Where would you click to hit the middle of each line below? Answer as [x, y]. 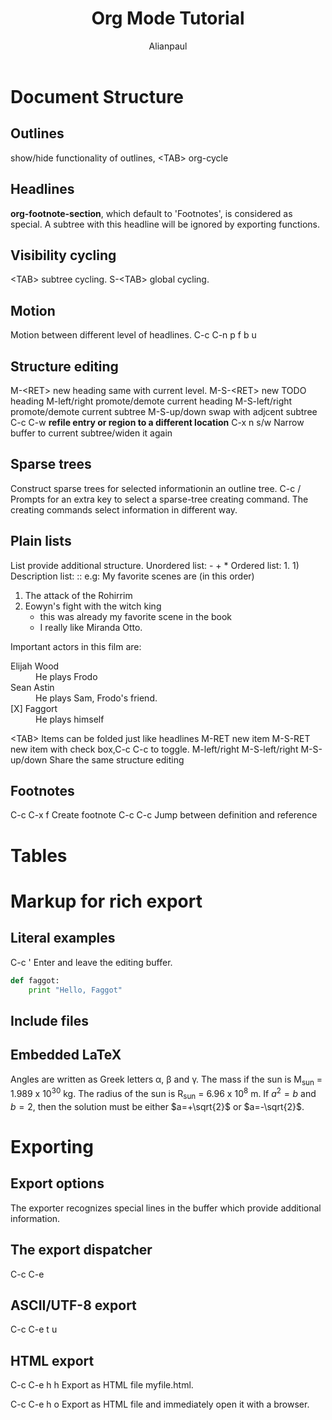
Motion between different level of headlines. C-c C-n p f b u [133, 335]
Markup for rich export [106, 901]
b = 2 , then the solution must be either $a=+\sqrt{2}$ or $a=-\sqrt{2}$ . [157, 1106]
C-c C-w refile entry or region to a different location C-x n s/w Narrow [157, 422]
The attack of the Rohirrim [78, 595]
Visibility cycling [63, 255]
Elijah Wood [35, 666]
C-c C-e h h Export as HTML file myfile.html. [102, 1385]
